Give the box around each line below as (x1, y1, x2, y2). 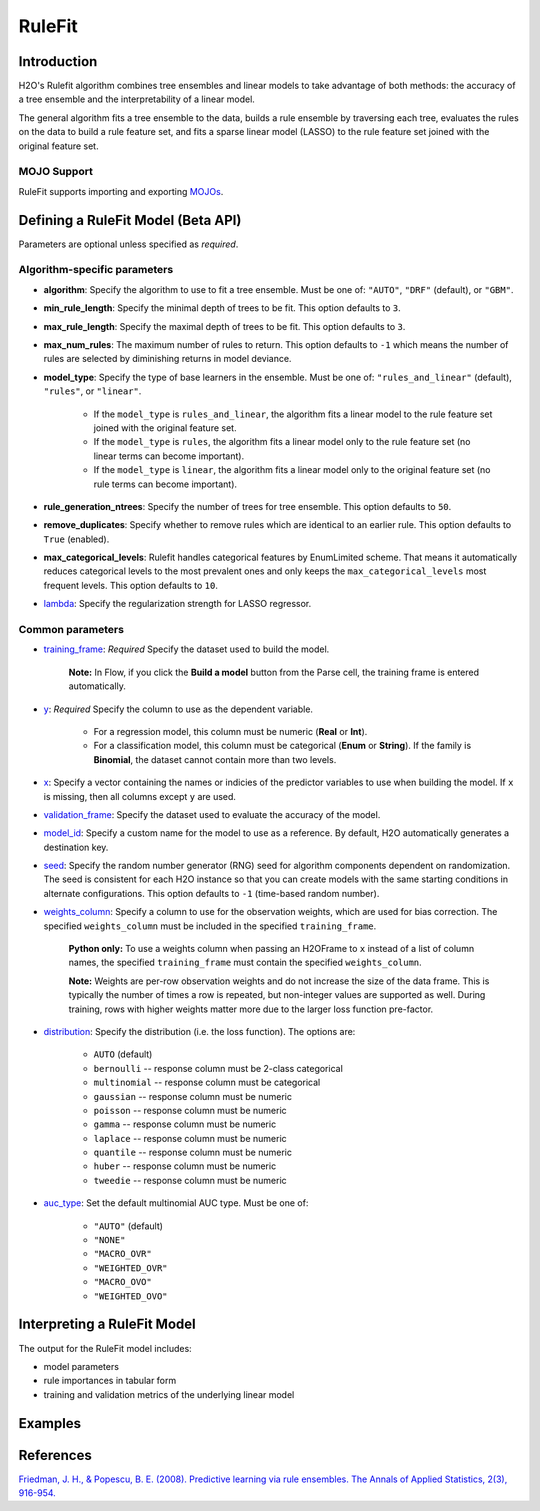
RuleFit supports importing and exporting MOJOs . (18, 185, 224, 197)
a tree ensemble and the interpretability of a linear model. (18, 93, 255, 105)
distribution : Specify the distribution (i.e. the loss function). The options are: (43, 1025, 356, 1037)
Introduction (18, 53, 98, 70)
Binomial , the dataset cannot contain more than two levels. (93, 753, 337, 765)
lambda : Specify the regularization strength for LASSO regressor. (43, 598, 312, 610)
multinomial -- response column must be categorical (93, 1076, 321, 1089)
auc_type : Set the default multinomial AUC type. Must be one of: (43, 1197, 309, 1209)
